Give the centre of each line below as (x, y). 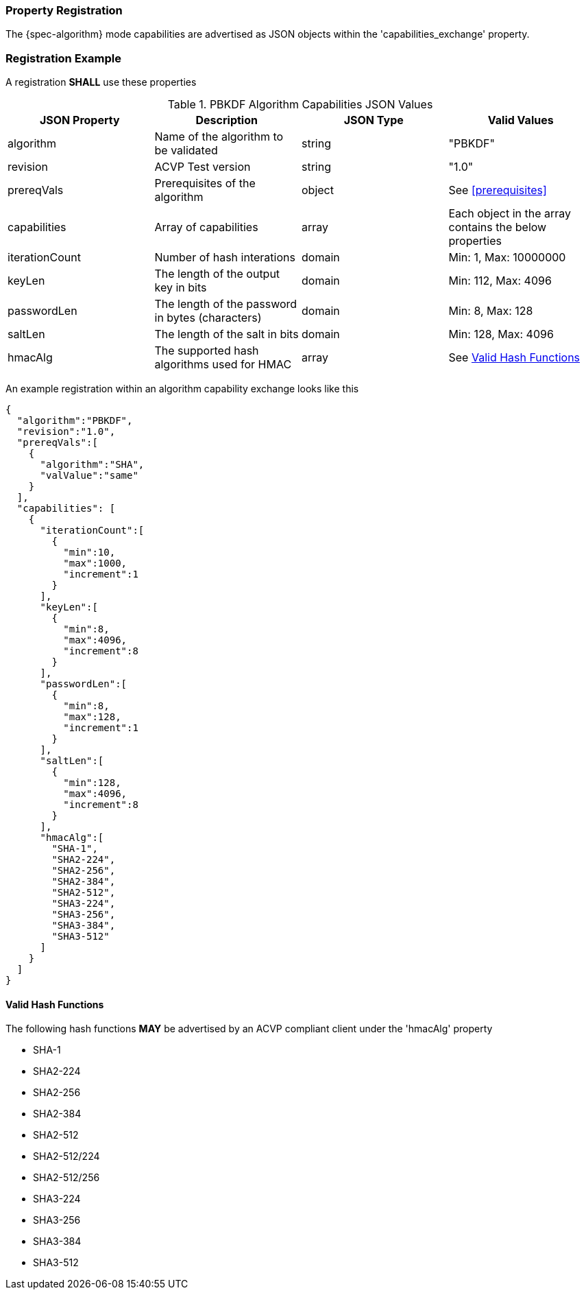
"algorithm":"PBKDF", (75, 421)
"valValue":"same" (89, 476)
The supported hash (207, 351)
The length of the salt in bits (227, 334)
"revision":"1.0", (66, 432)
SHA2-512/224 (66, 1156)
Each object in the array (510, 214)
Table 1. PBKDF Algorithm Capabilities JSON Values (300, 105)
